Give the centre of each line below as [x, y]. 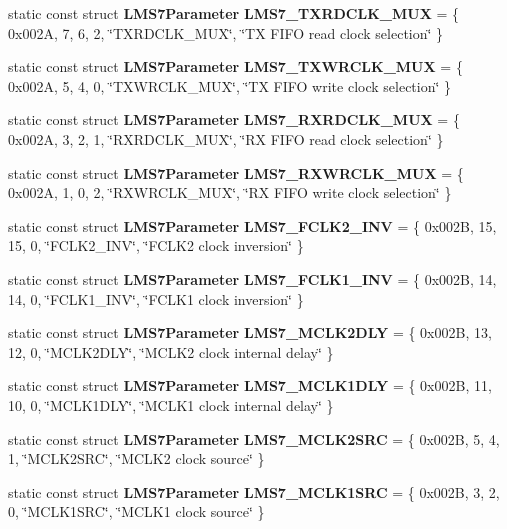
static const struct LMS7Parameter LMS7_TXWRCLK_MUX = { [235, 66]
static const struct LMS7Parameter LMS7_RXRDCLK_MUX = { [234, 119]
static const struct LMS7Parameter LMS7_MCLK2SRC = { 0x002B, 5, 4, [254, 438]
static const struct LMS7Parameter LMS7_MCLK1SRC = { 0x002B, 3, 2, [254, 491]
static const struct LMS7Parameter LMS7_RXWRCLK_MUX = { [236, 172]
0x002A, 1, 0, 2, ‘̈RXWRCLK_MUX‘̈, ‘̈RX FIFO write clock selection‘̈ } [230, 192]
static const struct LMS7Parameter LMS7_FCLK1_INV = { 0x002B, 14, [252, 278]
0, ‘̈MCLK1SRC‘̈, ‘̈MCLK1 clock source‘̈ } [136, 511]
